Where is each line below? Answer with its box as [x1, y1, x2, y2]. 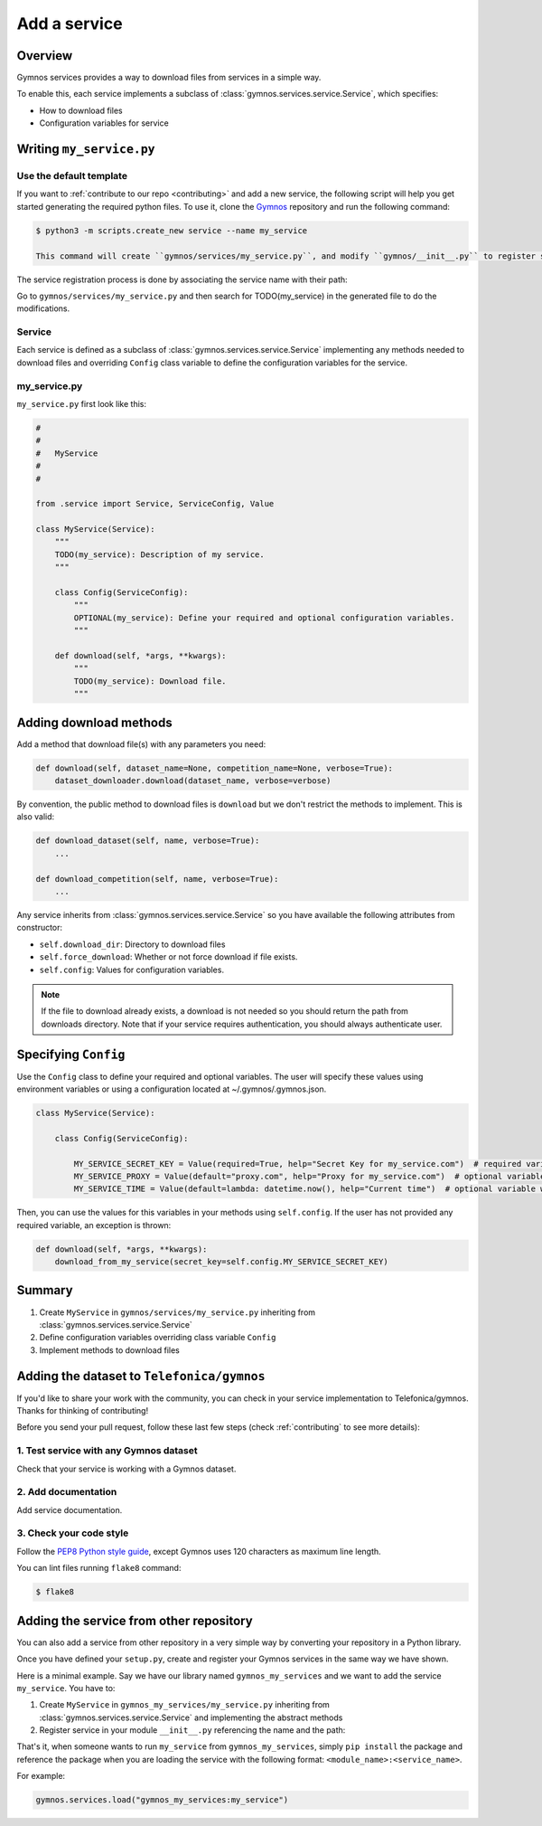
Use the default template [16, 170, 128, 183]
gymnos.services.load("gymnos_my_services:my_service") [35, 1795, 289, 1805]
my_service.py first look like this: [16, 398, 146, 409]
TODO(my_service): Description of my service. [54, 549, 266, 560]
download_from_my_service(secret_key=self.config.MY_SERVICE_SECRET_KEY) [54, 1257, 388, 1267]
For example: [16, 1771, 66, 1782]
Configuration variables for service [39, 118, 169, 128]
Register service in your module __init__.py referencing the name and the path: [39, 1725, 346, 1736]
